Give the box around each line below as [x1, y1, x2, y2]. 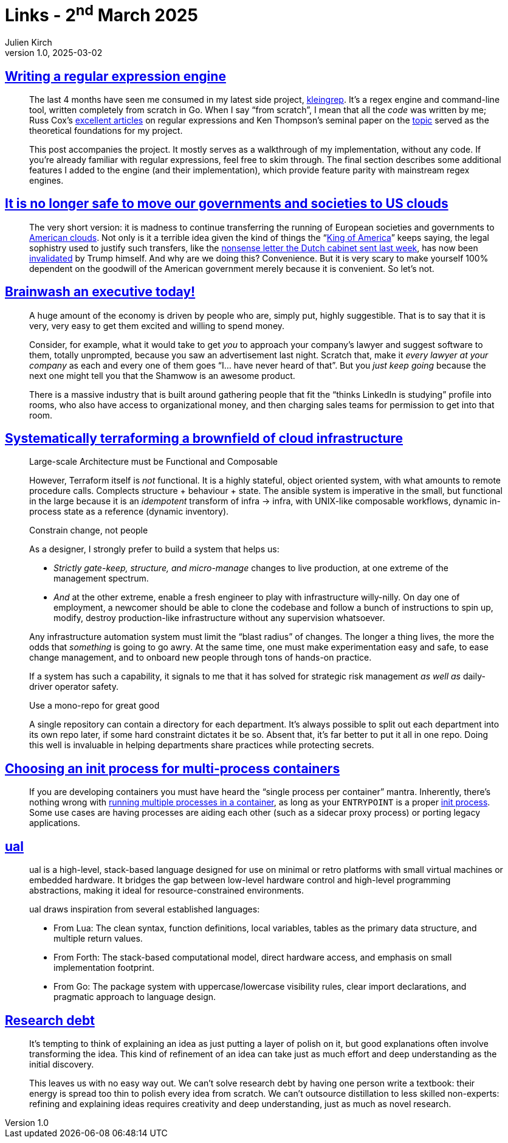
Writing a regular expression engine [5, 68, 226, 84]
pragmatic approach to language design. [53, 992, 216, 1002]
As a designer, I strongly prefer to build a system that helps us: [29, 544, 280, 555]
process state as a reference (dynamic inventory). [29, 506, 229, 517]
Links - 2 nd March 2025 [5, 1, 198, 26]
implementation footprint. [53, 962, 154, 973]
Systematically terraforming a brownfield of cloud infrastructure [5, 431, 403, 446]
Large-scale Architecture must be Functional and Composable [29, 456, 278, 467]
